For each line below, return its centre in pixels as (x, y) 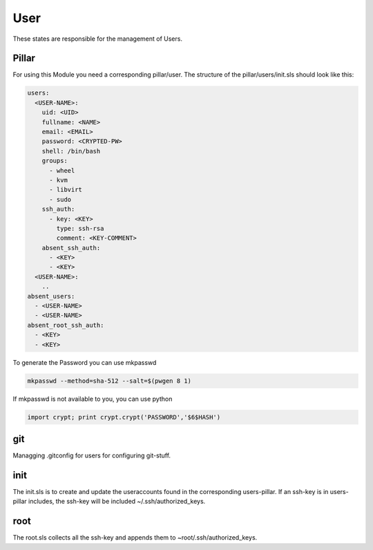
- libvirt (66, 190)
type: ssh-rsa (80, 228)
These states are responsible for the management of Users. (98, 39)
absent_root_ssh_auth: (66, 325)
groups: (55, 161)
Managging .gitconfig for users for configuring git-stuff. (92, 455)
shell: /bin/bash (71, 151)
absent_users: (51, 296)
